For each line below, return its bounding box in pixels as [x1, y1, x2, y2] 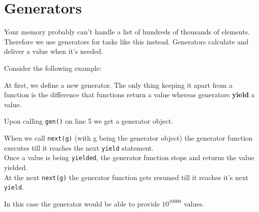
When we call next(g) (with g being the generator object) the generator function [4, 132, 253, 143]
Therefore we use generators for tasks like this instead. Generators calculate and [4, 36, 249, 46]
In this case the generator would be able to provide [4, 198, 160, 209]
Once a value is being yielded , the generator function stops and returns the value [4, 152, 255, 163]
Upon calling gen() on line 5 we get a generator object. [4, 116, 173, 126]
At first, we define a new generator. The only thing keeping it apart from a [4, 79, 233, 90]
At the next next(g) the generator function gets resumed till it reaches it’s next [4, 172, 249, 182]
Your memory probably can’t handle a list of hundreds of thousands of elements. [4, 26, 250, 37]
